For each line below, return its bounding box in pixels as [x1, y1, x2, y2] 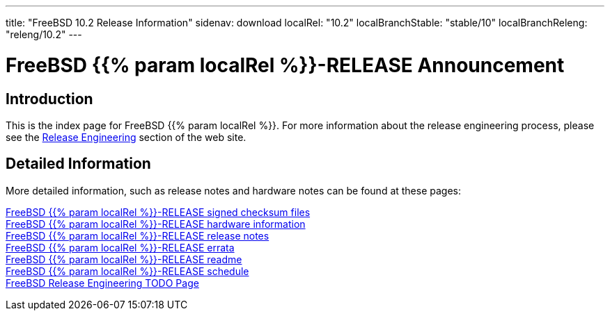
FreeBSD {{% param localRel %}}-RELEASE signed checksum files [6, 206, 311, 218]
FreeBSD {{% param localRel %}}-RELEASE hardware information [6, 217, 306, 230]
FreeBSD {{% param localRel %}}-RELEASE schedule [6, 265, 249, 277]
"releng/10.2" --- [6, 28, 82, 40]
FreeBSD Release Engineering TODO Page [6, 276, 199, 289]
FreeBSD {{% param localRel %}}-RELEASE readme [6, 253, 242, 265]
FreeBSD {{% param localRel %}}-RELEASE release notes [6, 229, 269, 242]
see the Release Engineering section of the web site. [6, 131, 247, 143]
